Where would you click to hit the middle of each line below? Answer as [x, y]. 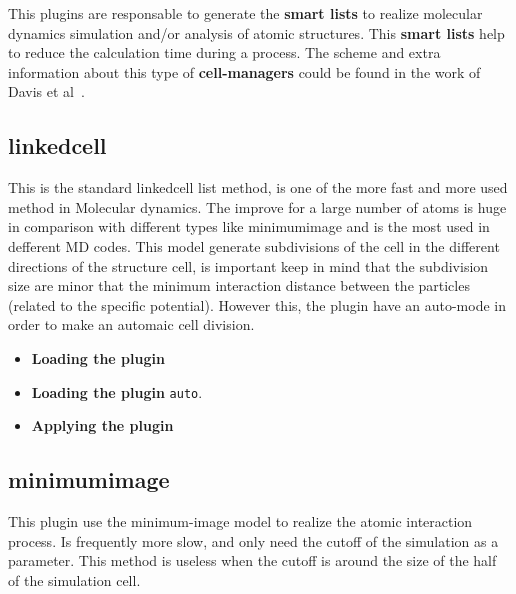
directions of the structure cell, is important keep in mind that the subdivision [248, 265]
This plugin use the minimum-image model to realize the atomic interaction [240, 520]
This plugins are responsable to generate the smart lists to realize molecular [245, 13]
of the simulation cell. [74, 579]
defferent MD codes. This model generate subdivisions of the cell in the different [254, 245]
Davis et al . [46, 91]
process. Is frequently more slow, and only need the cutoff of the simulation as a [253, 540]
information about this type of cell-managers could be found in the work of [244, 71]
